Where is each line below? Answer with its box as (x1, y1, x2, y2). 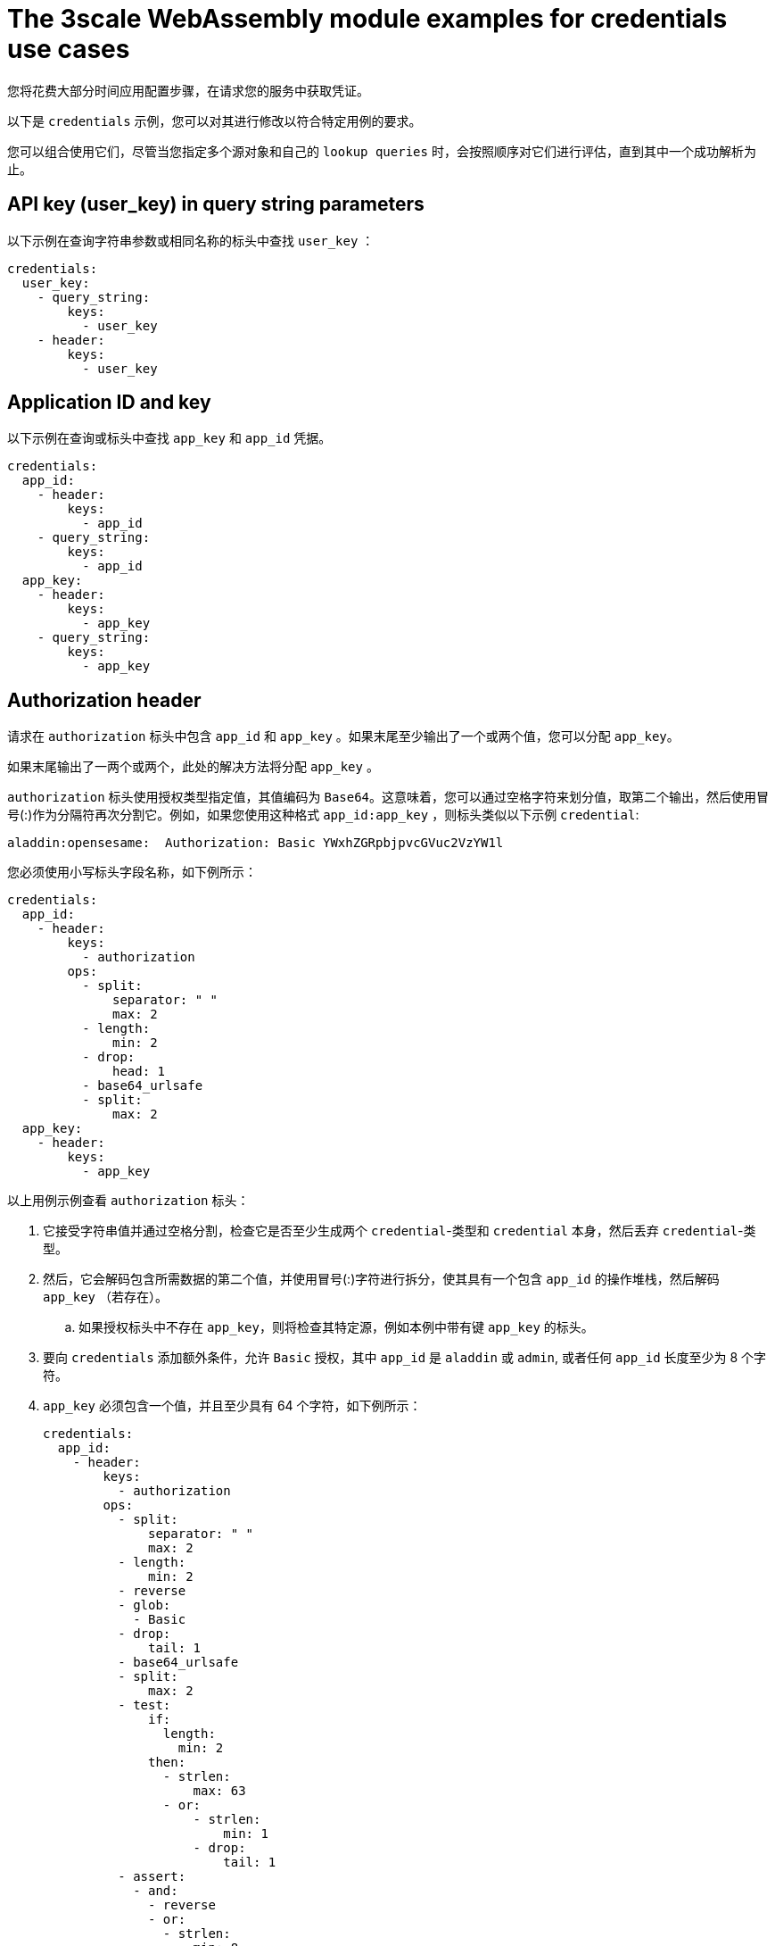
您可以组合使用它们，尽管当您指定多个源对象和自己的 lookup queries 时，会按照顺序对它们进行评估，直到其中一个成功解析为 (7, 143, 756, 159)
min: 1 (223, 1826, 268, 1842)
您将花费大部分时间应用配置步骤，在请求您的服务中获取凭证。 (7, 82, 369, 98)
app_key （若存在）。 (43, 1289, 168, 1305)
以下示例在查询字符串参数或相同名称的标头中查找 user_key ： (7, 232, 375, 248)
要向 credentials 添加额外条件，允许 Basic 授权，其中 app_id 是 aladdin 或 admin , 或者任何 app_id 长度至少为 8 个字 (43, 1350, 767, 1366)
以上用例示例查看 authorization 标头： (7, 1193, 250, 1209)
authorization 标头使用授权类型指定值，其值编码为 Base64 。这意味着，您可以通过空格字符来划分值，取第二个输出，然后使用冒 (7, 789, 770, 805)
